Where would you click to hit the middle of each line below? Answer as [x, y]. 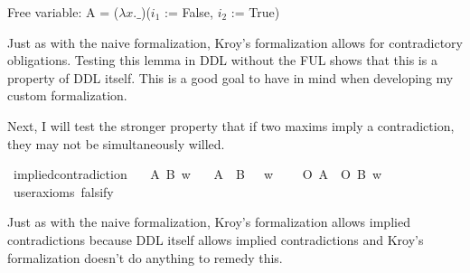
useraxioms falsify [63, 191]
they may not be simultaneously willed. [116, 143]
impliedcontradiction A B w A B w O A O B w [197, 174]
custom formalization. [67, 95]
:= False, [189, 12]
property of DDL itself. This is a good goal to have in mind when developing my [230, 77]
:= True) [255, 12]
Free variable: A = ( [63, 12]
